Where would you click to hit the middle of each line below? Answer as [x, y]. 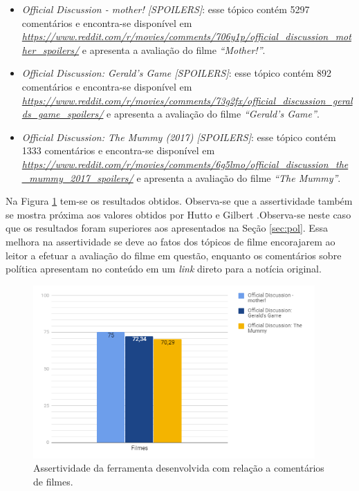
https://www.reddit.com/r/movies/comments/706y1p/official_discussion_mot [186, 36]
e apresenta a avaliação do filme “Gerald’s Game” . [213, 114]
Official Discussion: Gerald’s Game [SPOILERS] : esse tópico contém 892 [177, 73]
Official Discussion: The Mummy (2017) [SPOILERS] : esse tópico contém [179, 137]
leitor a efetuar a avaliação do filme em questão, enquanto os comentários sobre [174, 255]
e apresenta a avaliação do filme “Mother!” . [174, 49]
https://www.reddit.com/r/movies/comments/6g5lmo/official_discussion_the [185, 164]
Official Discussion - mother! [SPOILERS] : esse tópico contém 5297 [166, 9]
